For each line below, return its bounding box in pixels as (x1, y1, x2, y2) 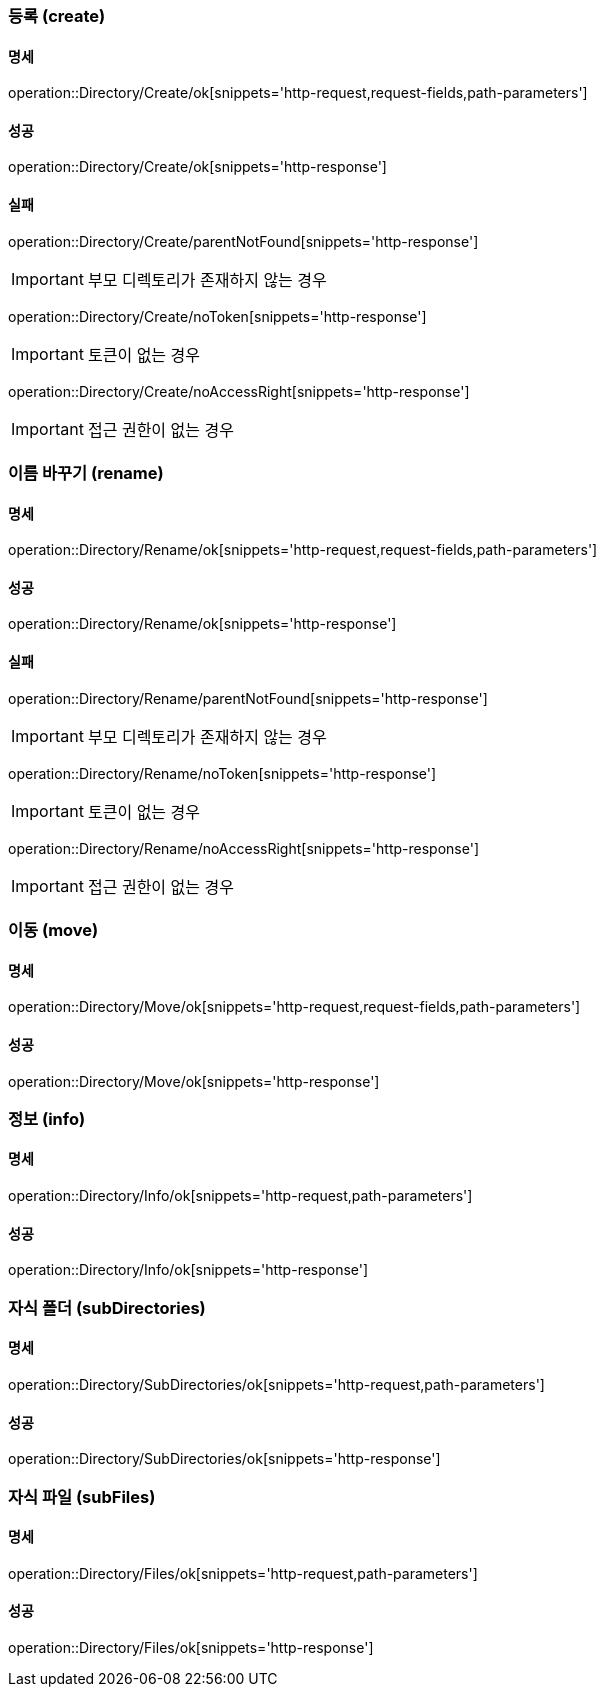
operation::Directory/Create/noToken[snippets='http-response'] (8, 307, 427, 325)
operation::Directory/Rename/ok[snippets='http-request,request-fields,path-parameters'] (8, 541, 598, 559)
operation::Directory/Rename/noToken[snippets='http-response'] (8, 764, 437, 782)
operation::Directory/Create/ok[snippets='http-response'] (8, 158, 387, 176)
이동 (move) (8, 920, 99, 941)
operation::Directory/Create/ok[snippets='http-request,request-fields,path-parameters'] (8, 84, 588, 102)
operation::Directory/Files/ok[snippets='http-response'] (8, 1638, 374, 1656)
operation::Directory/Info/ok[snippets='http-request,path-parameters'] (8, 1187, 473, 1205)
